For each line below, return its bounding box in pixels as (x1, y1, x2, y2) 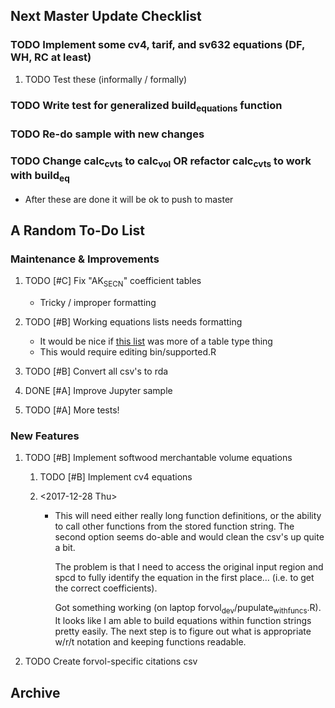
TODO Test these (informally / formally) (24, 73, 188, 85)
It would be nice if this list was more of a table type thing (39, 335, 273, 348)
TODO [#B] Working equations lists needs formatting (24, 316, 243, 328)
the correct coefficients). (54, 582, 158, 594)
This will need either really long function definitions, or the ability (54, 510, 322, 522)
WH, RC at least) (10, 50, 92, 64)
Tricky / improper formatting (39, 297, 157, 309)
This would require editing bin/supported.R (39, 346, 217, 358)
